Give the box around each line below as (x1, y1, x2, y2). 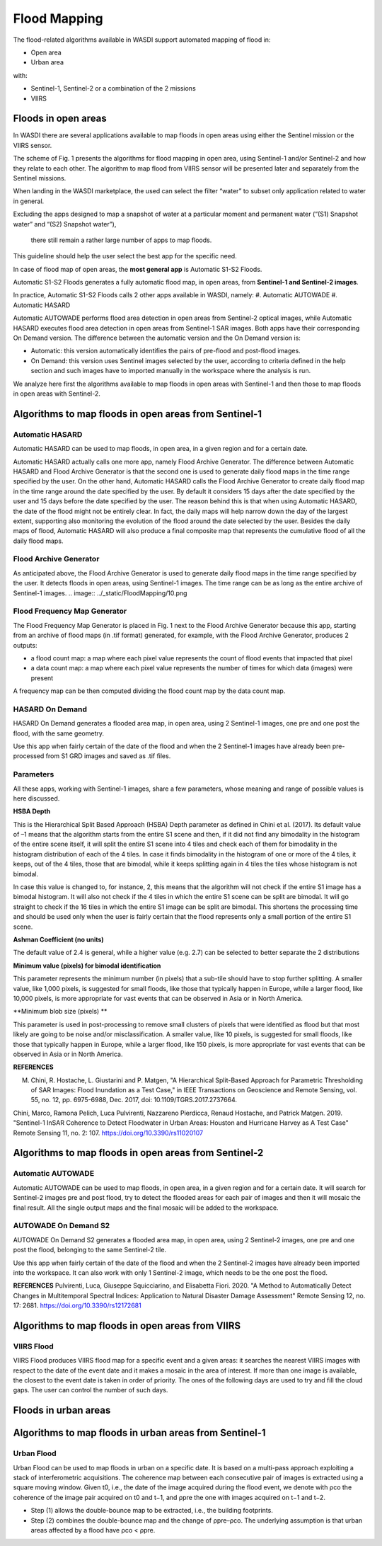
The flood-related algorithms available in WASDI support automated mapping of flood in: (13, 35, 271, 44)
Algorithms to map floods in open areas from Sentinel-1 (13, 408, 262, 420)
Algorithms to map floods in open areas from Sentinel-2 (13, 1147, 264, 1159)
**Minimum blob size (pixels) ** (13, 1007, 108, 1016)
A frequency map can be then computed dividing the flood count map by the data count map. (13, 687, 286, 695)
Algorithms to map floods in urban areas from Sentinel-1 (13, 1427, 266, 1439)
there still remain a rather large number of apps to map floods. (30, 236, 212, 244)
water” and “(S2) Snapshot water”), (13, 219, 117, 228)
